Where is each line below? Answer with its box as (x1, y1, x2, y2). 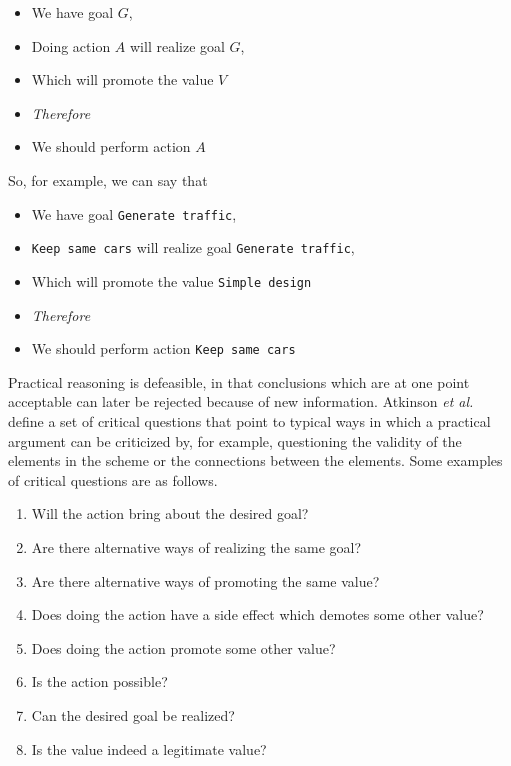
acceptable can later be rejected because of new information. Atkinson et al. (8, 391, 474, 412)
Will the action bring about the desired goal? (31, 503, 309, 524)
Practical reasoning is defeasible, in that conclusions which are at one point (8, 371, 470, 392)
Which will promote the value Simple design (31, 270, 312, 291)
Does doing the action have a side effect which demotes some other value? (31, 604, 484, 625)
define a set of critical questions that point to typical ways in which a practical (8, 410, 491, 431)
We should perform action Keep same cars (31, 338, 296, 359)
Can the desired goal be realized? (31, 704, 235, 725)
